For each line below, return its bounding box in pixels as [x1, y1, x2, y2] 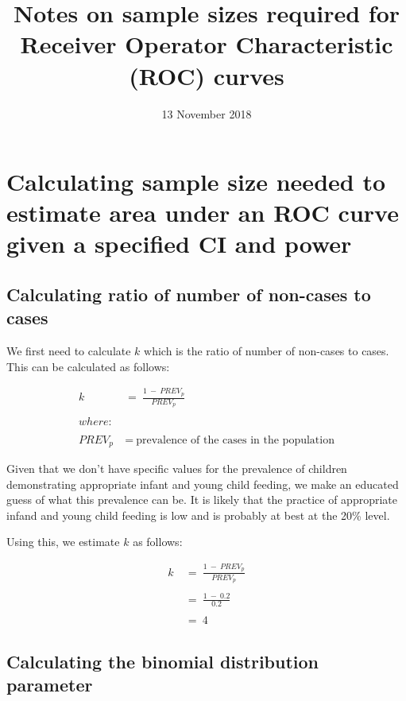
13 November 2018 [161, 105, 252, 122]
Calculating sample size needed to [6, 165, 386, 198]
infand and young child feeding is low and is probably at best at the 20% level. [6, 506, 390, 523]
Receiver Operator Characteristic [20, 28, 393, 60]
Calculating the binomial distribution [6, 649, 319, 673]
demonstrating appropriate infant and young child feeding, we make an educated [6, 475, 399, 492]
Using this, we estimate [6, 533, 120, 550]
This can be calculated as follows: [6, 358, 170, 374]
